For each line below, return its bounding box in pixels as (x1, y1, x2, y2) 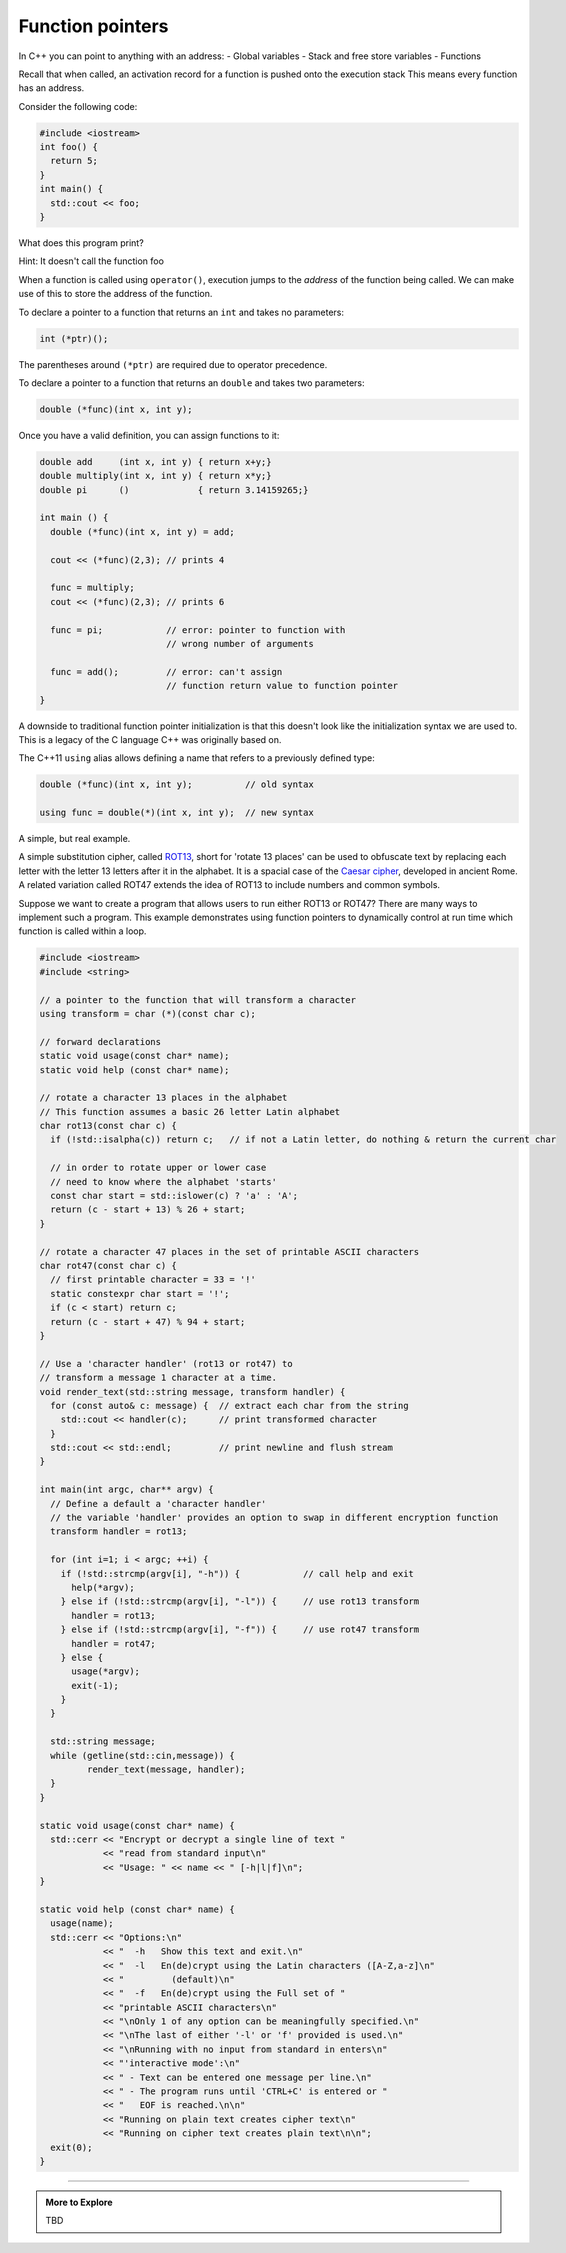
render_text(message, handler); (86, 1764, 246, 1775)
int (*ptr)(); (39, 333, 109, 344)
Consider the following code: (18, 100, 138, 112)
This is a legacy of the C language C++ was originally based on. (18, 733, 282, 745)
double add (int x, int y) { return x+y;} (39, 456, 272, 467)
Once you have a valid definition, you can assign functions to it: (18, 429, 280, 441)
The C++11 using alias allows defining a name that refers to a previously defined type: (18, 752, 375, 764)
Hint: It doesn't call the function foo (18, 255, 165, 267)
